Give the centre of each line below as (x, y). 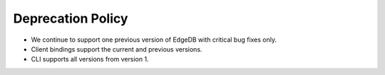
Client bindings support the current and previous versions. (117, 49)
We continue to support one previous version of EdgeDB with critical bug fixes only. (154, 40)
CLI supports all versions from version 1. (90, 59)
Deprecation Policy (71, 18)
